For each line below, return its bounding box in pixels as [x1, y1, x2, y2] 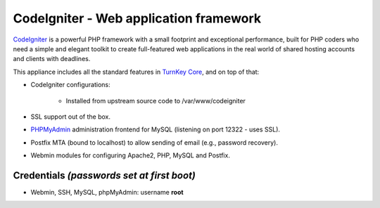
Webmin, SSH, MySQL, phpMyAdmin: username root [30, 188, 184, 196]
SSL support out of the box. [30, 112, 111, 121]
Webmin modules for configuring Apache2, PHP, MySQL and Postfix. [30, 151, 230, 160]
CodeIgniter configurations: [30, 81, 110, 89]
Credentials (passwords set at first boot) [13, 169, 196, 181]
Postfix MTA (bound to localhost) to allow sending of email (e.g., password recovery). [30, 138, 278, 147]
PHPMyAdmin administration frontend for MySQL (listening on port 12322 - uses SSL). [30, 125, 281, 134]
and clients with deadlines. [13, 55, 91, 63]
